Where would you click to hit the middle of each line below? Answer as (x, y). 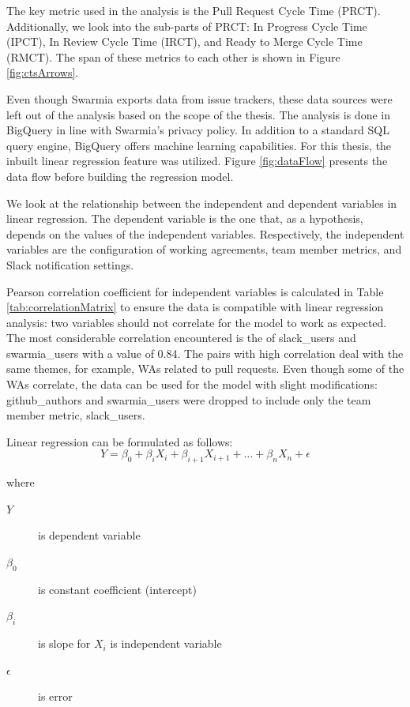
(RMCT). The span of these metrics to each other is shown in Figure (173, 56)
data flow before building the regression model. (120, 176)
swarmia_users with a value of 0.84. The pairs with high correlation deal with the (205, 353)
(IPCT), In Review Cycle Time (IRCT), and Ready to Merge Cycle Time (184, 41)
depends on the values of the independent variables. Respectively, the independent (205, 233)
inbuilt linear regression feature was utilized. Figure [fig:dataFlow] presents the (197, 161)
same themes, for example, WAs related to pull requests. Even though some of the (205, 369)
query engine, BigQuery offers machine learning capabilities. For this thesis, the (199, 145)
